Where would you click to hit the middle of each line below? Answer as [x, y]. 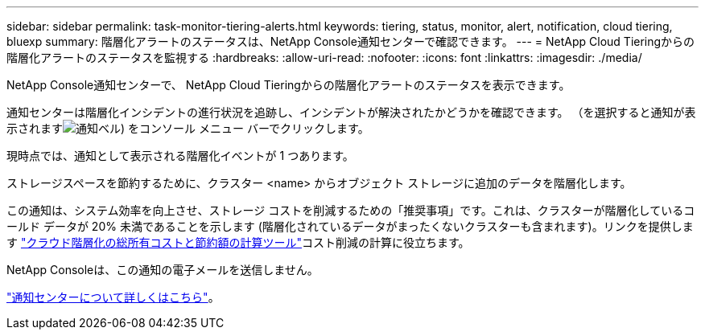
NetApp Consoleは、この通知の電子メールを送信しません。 [163, 270]
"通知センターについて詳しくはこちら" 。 [113, 297]
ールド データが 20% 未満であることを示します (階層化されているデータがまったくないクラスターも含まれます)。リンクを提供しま [350, 226]
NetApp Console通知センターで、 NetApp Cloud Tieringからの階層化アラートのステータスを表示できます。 [289, 85]
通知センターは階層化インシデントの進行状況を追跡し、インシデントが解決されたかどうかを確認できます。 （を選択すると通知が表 [351, 112]
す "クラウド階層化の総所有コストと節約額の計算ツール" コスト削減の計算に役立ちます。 [238, 242]
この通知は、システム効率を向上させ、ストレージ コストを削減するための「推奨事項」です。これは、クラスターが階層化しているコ [351, 210]
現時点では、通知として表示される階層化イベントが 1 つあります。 [180, 156]
